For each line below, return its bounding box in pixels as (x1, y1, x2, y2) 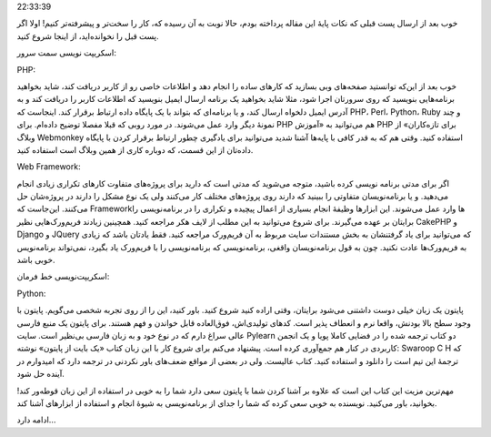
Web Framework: (16, 161, 81, 172)
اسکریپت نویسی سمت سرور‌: (16, 47, 117, 58)
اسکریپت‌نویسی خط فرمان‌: (16, 271, 110, 282)
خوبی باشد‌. (16, 255, 55, 266)
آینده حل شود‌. (16, 369, 65, 380)
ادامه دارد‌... (16, 414, 56, 425)
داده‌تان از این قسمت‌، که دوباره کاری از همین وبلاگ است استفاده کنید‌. (16, 144, 254, 155)
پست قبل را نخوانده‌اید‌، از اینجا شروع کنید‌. (16, 30, 159, 41)
